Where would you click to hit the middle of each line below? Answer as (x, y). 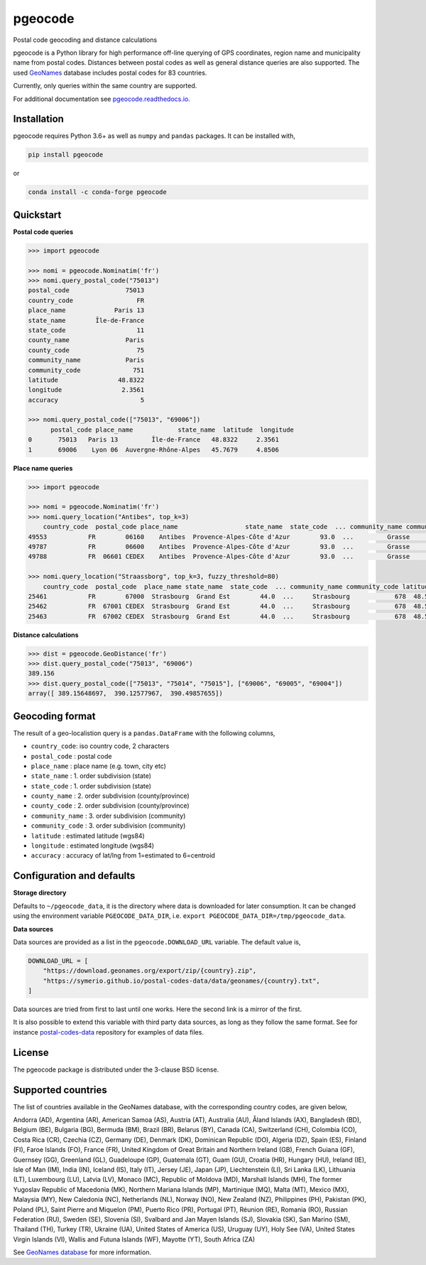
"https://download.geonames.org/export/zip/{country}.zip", (150, 971)
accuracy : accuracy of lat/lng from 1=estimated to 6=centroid (123, 855)
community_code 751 (86, 370)
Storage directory (40, 893)
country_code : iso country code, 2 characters (100, 746)
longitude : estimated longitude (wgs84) (93, 845)
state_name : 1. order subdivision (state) (91, 776)
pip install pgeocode (66, 155)
